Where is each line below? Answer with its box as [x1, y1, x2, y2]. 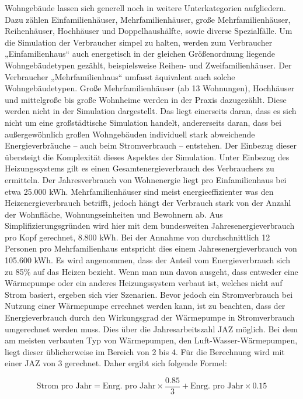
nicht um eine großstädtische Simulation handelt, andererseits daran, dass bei [5, 116, 281, 128]
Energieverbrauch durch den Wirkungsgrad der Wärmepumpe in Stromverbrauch [5, 311, 295, 324]
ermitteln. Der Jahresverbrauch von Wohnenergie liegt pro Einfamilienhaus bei [5, 173, 287, 185]
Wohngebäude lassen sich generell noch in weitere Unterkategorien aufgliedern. [5, 2, 286, 13]
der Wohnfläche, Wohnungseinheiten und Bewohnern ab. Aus [5, 208, 223, 220]
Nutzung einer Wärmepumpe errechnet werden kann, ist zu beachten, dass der [5, 300, 285, 312]
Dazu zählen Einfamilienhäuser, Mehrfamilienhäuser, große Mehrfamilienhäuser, [5, 13, 291, 25]
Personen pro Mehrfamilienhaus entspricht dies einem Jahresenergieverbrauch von [5, 242, 297, 254]
